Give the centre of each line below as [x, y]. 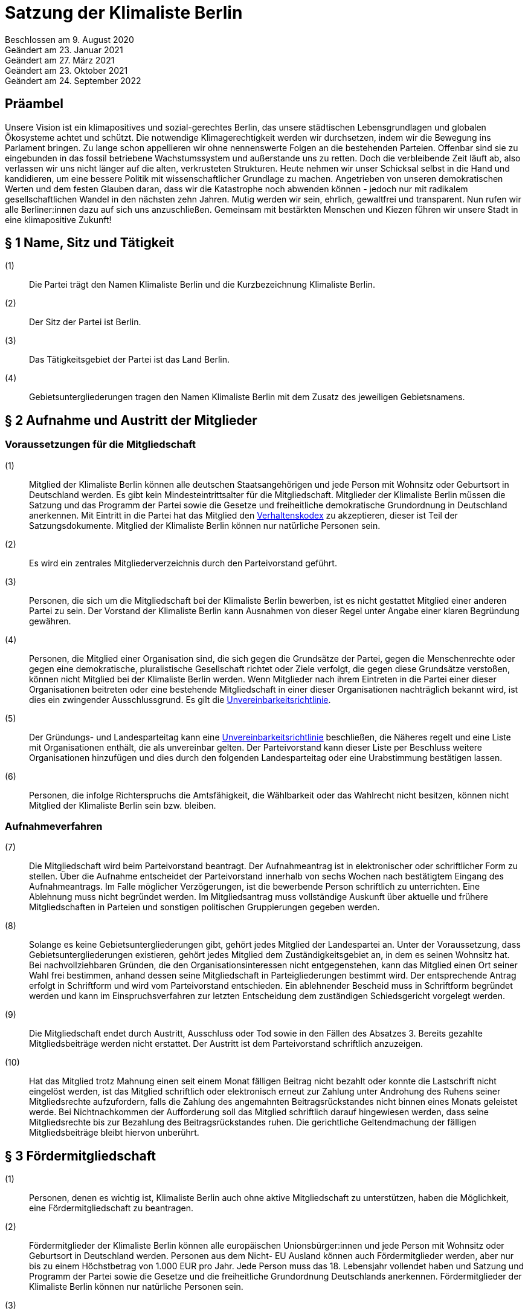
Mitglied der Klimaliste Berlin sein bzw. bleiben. [123, 805]
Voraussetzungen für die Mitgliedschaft [100, 445]
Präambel [34, 104]
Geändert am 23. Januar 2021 [64, 50]
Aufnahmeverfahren [54, 827]
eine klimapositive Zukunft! [58, 219]
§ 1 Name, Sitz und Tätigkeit [90, 243]
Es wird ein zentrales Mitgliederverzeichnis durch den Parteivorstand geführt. [183, 563]
